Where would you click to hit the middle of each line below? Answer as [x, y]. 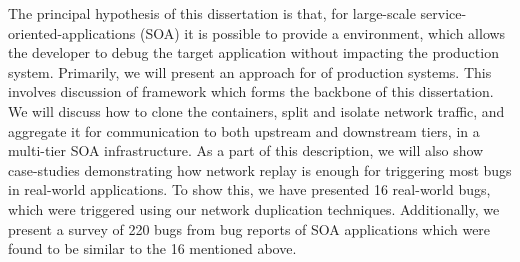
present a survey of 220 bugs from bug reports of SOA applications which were [249, 228]
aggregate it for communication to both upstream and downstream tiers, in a [244, 130]
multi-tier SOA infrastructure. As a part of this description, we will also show [246, 150]
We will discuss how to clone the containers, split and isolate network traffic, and [256, 110]
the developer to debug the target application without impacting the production [253, 52]
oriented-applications [72, 32]
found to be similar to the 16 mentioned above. [152, 248]
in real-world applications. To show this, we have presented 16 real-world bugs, [249, 189]
